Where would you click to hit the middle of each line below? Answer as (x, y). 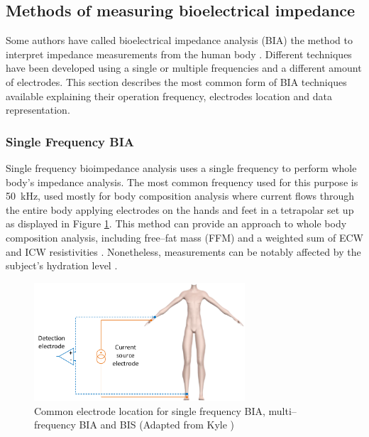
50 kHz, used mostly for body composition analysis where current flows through (180, 196)
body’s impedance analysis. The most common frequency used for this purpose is (182, 182)
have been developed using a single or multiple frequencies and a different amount (184, 68)
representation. (38, 110)
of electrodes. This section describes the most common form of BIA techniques (176, 81)
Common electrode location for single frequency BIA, (150, 410)
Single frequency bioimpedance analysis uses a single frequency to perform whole (181, 167)
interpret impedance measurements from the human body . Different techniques (179, 54)
